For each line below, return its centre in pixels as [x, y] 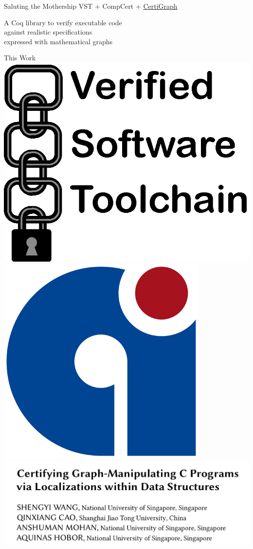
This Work [20, 58]
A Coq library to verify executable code [63, 22]
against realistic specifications [48, 32]
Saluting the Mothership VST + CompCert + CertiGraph [91, 6]
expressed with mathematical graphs [58, 41]
